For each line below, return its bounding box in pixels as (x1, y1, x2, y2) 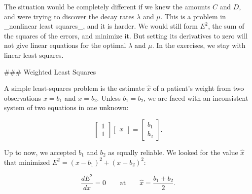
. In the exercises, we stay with (152, 40, 246, 50)
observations (4, 92, 41, 103)
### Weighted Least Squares (4, 66, 96, 77)
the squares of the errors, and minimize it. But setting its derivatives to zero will (4, 30, 248, 40)
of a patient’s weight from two (153, 83, 244, 93)
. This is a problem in (160, 11, 226, 21)
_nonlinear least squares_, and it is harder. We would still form (4, 21, 198, 31)
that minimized (4, 156, 50, 167)
